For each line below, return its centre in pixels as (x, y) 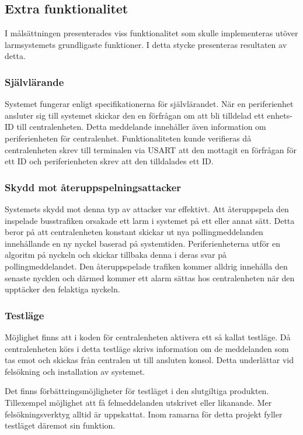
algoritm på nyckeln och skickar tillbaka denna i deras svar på (116, 255)
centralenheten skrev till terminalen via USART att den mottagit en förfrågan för (151, 149)
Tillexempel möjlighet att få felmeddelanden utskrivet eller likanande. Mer (138, 402)
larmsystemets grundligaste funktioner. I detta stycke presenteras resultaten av (146, 44)
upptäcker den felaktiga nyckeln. (62, 289)
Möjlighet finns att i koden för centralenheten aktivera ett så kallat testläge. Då (148, 336)
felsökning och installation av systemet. (75, 371)
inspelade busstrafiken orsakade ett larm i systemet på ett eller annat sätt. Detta (150, 220)
